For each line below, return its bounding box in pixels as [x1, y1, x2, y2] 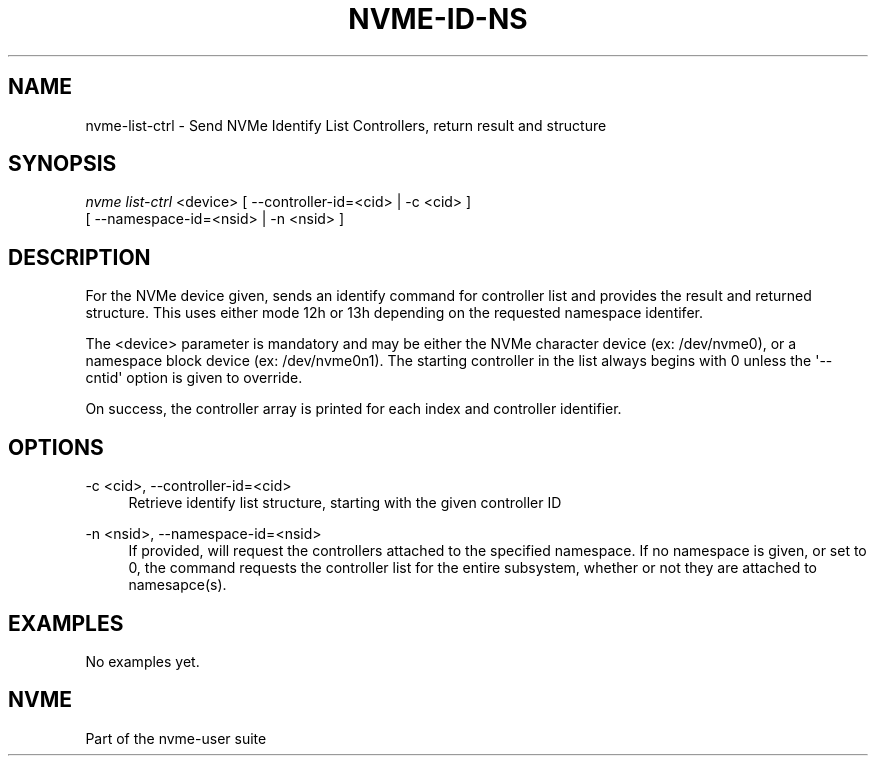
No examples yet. [85, 652, 200, 670]
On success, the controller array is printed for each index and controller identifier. [85, 400, 622, 418]
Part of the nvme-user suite [85, 729, 267, 747]
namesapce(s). [128, 576, 227, 594]
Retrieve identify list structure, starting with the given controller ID [128, 494, 562, 512]
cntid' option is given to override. [85, 369, 303, 387]
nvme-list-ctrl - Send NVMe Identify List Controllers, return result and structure [85, 116, 607, 134]
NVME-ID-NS [348, 2, 528, 36]
